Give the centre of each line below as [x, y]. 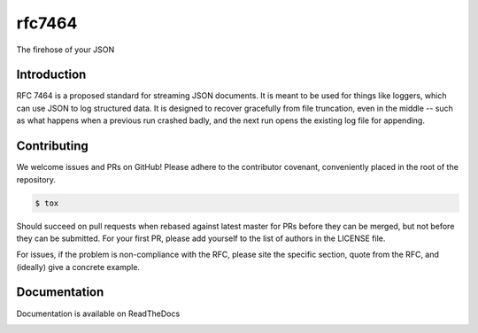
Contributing [52, 146]
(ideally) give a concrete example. [78, 267]
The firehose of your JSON [66, 50]
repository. [36, 179]
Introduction [51, 75]
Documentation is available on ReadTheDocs [98, 314]
